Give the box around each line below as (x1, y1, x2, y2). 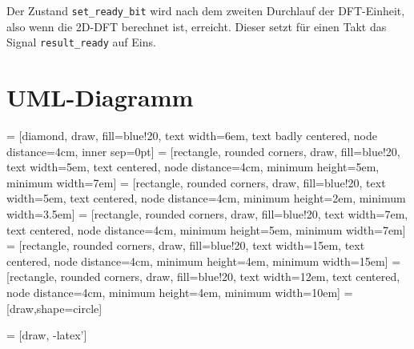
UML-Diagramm (6, 81, 194, 114)
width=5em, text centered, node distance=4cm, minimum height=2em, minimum (6, 190, 406, 207)
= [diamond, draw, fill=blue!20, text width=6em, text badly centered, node (6, 127, 377, 144)
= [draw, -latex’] (6, 327, 87, 343)
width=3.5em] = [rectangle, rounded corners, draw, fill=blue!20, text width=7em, (6, 206, 408, 222)
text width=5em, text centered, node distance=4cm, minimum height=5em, (6, 158, 380, 175)
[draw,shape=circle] (6, 299, 102, 316)
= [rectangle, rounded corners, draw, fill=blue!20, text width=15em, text (6, 237, 365, 254)
